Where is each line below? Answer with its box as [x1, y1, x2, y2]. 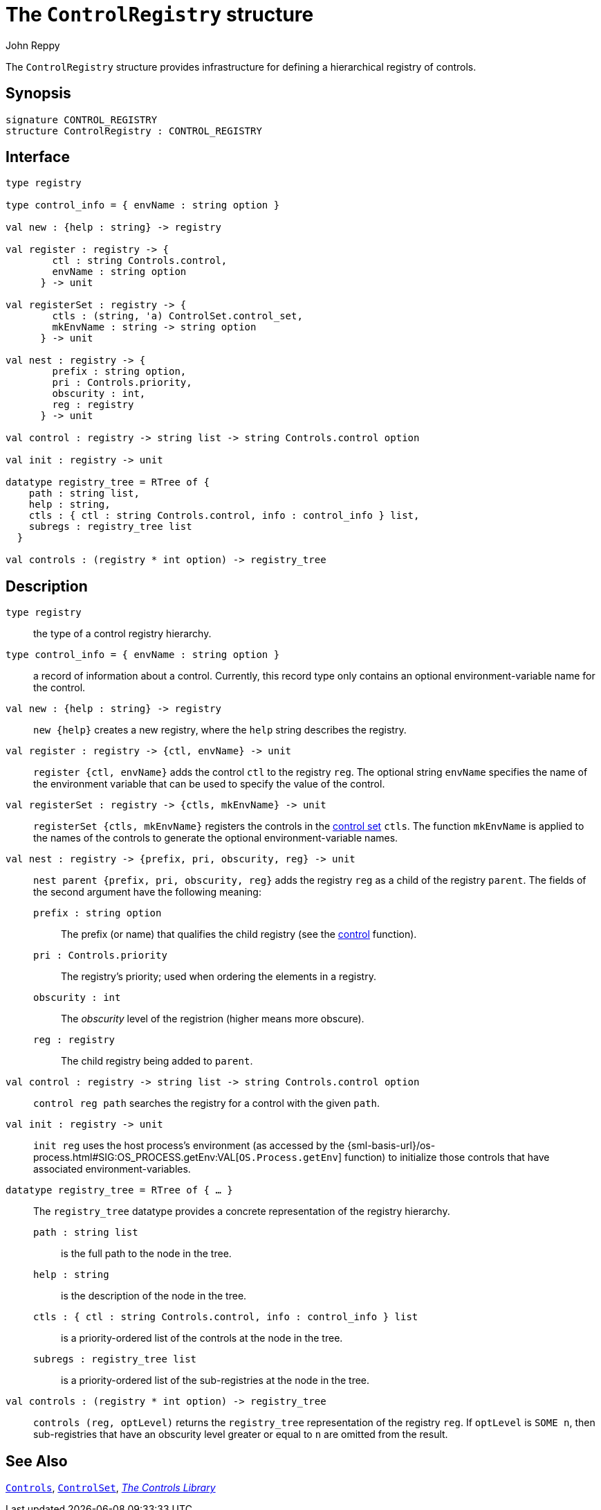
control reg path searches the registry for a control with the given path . [33, 1097, 380, 1110]
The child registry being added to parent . [61, 1055, 253, 1067]
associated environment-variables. [33, 1163, 191, 1175]
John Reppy [6, 39, 60, 51]
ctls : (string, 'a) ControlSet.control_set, [52, 310, 303, 322]
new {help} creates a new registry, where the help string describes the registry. [33, 724, 407, 736]
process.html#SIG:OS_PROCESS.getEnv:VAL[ [33, 1151, 239, 1164]
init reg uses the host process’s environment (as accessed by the [33, 1139, 345, 1152]
